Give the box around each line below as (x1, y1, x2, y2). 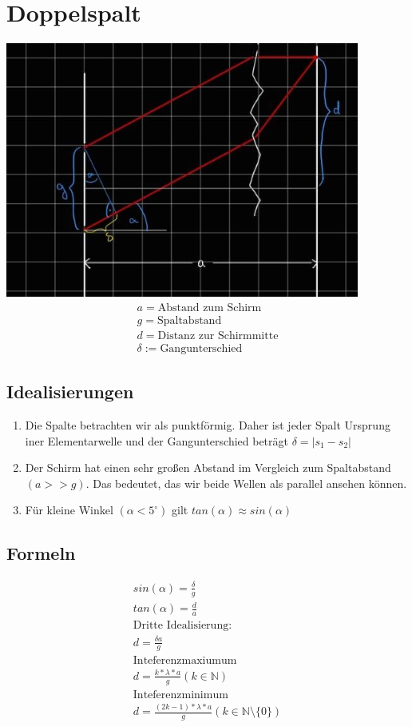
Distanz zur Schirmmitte (157, 330, 279, 342)
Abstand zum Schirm (157, 302, 262, 314)
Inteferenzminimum (133, 689, 228, 701)
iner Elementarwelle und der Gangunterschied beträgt (25, 432, 288, 449)
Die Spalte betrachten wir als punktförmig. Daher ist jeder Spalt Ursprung (25, 417, 390, 433)
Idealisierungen (6, 379, 134, 404)
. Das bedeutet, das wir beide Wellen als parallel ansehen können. (85, 474, 407, 491)
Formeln (6, 541, 76, 565)
